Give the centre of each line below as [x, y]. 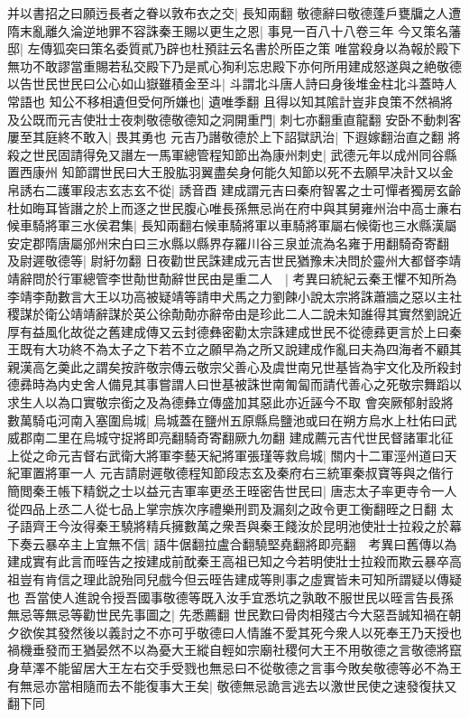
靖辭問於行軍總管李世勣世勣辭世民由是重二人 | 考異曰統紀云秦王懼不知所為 [232, 278]
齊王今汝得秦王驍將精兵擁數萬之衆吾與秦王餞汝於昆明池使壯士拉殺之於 [240, 526]
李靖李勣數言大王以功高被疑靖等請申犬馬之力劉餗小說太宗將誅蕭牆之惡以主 [228, 296]
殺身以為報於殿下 [411, 48]
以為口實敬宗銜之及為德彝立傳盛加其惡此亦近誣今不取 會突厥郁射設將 [249, 402]
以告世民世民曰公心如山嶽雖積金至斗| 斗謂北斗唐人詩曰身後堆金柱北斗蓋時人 [232, 84]
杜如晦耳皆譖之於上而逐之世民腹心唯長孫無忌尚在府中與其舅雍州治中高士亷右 [234, 207]
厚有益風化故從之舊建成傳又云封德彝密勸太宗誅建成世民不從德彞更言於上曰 [228, 331]
